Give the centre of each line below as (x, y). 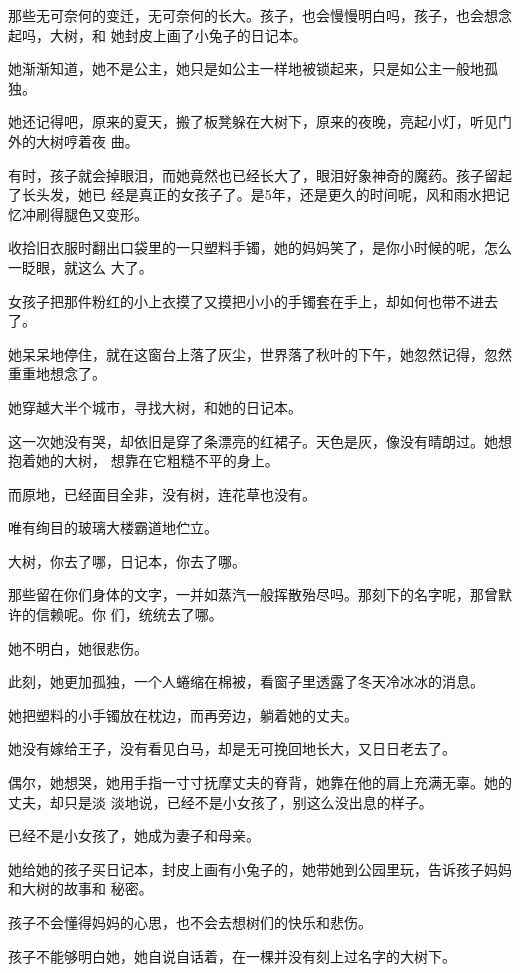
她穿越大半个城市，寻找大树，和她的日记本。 (155, 406)
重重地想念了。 (57, 373)
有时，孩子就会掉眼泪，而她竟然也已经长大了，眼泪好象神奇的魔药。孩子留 (253, 174)
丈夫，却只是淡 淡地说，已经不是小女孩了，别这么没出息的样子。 (220, 801)
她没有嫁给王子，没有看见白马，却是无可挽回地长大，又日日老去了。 (232, 748)
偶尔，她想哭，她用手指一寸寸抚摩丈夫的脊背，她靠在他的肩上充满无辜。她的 (260, 782)
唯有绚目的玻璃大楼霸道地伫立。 (113, 527)
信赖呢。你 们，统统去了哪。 (129, 614)
